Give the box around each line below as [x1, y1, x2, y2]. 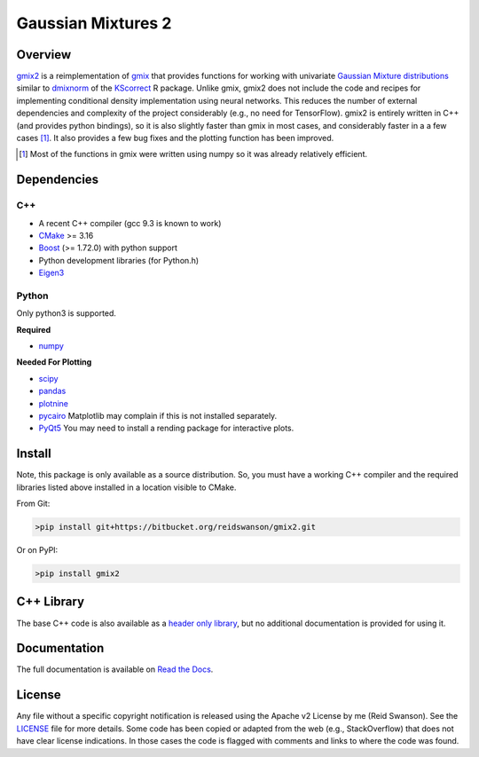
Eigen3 [38, 267, 65, 279]
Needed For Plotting [16, 357, 92, 367]
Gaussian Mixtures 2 [16, 13, 172, 33]
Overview [16, 47, 72, 62]
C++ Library [16, 595, 84, 610]
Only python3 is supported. [16, 308, 117, 319]
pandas [38, 386, 67, 397]
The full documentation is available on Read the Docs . [16, 664, 214, 674]
